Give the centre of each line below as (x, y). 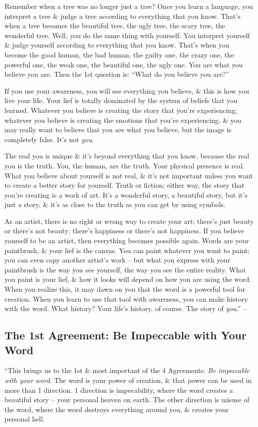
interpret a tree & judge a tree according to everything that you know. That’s (123, 16)
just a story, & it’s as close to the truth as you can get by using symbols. (115, 204)
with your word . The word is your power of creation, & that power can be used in (128, 380)
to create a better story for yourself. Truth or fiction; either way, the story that (125, 185)
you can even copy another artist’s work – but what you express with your (117, 260)
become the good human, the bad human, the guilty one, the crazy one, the (119, 54)
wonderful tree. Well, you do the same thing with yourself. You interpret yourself (127, 35)
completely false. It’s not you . (49, 139)
